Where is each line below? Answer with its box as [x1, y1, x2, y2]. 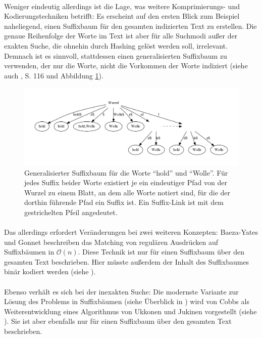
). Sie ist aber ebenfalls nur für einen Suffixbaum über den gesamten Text [4, 316, 232, 326]
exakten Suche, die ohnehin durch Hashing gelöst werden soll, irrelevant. [4, 40, 228, 51]
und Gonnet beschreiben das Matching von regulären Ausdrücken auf [4, 236, 219, 247]
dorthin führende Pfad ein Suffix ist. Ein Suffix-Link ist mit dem [24, 197, 224, 207]
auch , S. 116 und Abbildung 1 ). [4, 70, 103, 80]
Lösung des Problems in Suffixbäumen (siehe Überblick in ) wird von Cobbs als [4, 296, 249, 307]
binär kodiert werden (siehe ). [4, 266, 96, 277]
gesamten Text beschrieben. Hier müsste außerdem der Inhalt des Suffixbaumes [4, 256, 249, 267]
